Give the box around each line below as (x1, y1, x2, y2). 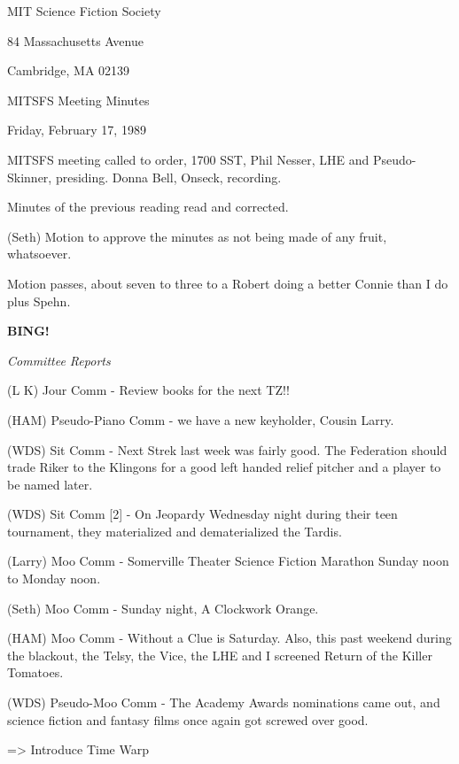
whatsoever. (7, 244, 72, 263)
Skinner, (7, 167, 52, 186)
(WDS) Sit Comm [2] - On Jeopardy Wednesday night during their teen (7, 505, 398, 523)
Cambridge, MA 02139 (7, 61, 130, 80)
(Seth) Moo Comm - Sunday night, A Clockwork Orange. (7, 598, 319, 617)
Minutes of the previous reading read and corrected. (7, 197, 289, 216)
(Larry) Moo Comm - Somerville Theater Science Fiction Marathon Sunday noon (7, 552, 449, 570)
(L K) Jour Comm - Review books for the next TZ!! (7, 381, 290, 399)
